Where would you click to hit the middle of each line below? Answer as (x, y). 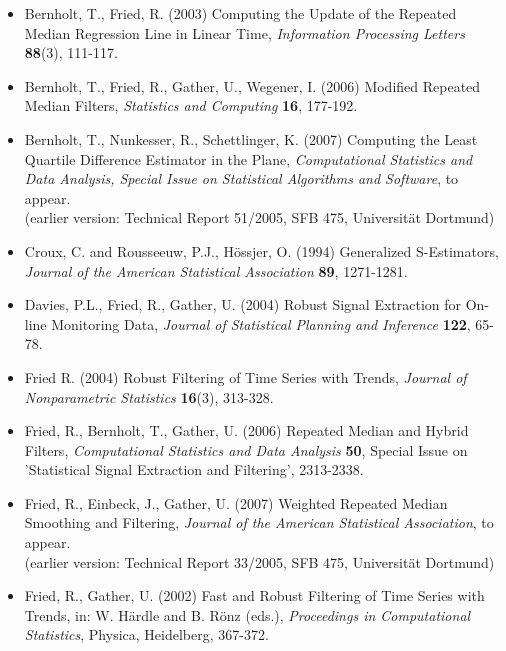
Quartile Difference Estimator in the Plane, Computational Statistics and (248, 158)
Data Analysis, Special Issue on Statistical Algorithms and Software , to (241, 178)
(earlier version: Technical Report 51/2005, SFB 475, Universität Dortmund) (259, 217)
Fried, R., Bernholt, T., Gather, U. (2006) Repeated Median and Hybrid (246, 430)
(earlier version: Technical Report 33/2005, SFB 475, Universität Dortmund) (259, 561)
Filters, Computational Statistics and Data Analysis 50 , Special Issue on (246, 449)
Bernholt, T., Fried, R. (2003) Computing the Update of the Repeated (240, 13)
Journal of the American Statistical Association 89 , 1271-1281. (216, 270)
